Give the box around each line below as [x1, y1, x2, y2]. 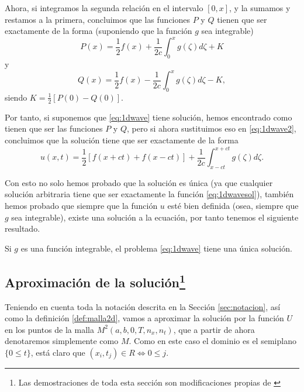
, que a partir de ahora [173, 323, 255, 335]
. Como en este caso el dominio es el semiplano [129, 335, 296, 347]
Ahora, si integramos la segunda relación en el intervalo [5, 2, 203, 13]
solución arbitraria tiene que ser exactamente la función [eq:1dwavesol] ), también [5, 188, 294, 200]
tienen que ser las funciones [5, 122, 103, 135]
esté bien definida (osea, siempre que [167, 200, 299, 212]
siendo [5, 91, 27, 103]
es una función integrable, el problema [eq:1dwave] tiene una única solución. [20, 242, 292, 254]
